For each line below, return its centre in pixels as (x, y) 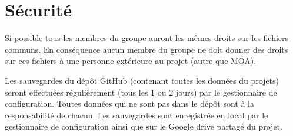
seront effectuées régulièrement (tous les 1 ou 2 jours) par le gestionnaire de (141, 92)
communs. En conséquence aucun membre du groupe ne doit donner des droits (146, 49)
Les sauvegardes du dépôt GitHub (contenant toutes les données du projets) (142, 80)
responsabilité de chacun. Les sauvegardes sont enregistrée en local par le (136, 115)
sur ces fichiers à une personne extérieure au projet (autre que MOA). (131, 61)
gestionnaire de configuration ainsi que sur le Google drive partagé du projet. (144, 126)
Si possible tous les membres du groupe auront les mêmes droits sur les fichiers (147, 38)
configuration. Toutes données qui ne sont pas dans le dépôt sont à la (130, 103)
